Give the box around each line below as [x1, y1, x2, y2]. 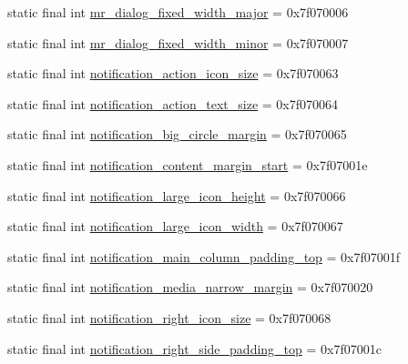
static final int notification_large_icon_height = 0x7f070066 [7, 186, 346, 205]
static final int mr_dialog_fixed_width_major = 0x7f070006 [7, 3, 349, 21]
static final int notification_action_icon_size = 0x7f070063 [7, 64, 339, 83]
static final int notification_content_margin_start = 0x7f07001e [7, 155, 368, 174]
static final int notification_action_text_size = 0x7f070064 [7, 94, 339, 113]
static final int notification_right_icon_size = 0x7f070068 [7, 308, 331, 327]
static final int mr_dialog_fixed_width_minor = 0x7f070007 [7, 33, 349, 52]
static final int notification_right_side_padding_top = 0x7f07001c [7, 339, 382, 358]
